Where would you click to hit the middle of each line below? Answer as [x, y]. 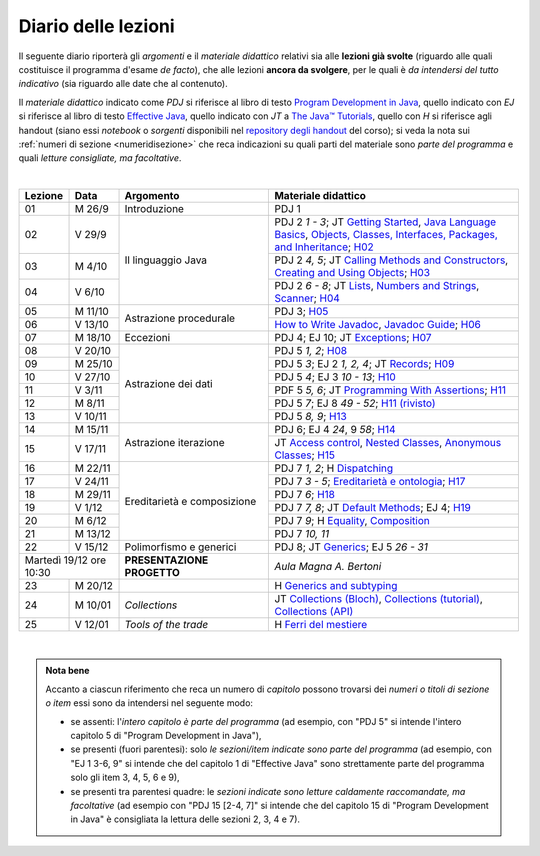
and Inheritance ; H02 [324, 247]
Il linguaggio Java [166, 260]
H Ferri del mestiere [321, 625]
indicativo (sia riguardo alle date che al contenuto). [123, 84]
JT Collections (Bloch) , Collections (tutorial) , [379, 599]
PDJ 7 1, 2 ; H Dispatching [334, 468]
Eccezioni [147, 338]
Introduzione [154, 209]
